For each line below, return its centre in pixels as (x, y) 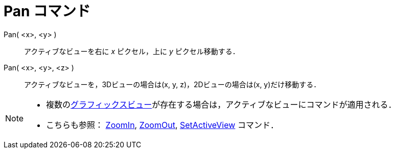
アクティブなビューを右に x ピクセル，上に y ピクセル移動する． (132, 51)
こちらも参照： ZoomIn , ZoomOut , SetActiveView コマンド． (162, 125)
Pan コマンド (47, 11)
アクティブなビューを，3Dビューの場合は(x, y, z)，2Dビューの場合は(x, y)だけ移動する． (172, 84)
